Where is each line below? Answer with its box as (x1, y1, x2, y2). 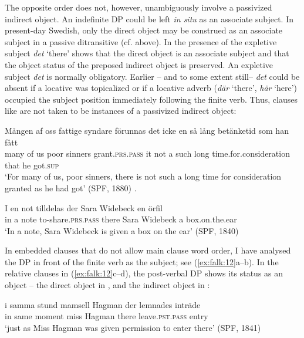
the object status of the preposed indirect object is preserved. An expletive (5, 58, 273, 70)
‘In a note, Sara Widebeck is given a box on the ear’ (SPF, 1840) (5, 224, 239, 236)
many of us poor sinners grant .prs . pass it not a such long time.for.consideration (5, 147, 290, 160)
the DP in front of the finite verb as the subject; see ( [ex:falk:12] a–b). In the (5, 255, 279, 268)
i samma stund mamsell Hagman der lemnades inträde (5, 298, 201, 310)
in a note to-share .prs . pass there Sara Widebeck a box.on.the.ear (5, 213, 237, 225)
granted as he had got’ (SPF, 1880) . (5, 181, 137, 194)
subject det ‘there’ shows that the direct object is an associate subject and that (5, 47, 289, 59)
